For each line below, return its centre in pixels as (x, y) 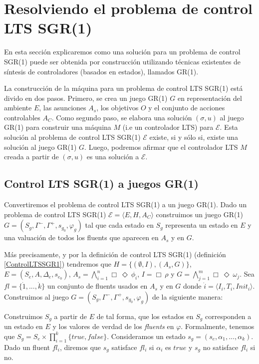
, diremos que (80, 347)
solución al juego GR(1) (40, 147)
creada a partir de (31, 157)
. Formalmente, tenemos (218, 326)
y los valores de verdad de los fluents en (113, 326)
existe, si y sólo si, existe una (194, 137)
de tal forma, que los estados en (145, 316)
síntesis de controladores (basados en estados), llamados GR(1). (101, 71)
